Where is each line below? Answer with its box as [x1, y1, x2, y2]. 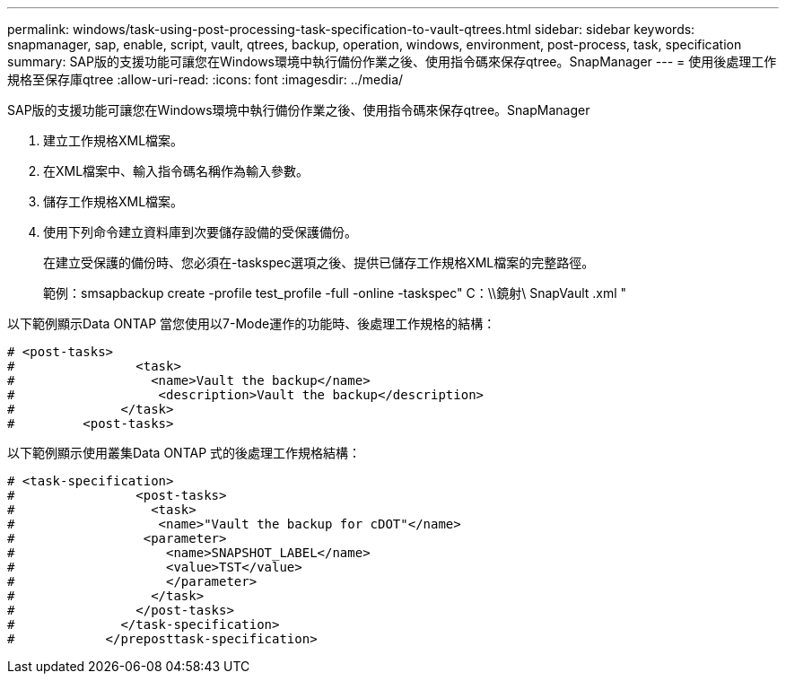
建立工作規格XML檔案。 [43, 133, 184, 148]
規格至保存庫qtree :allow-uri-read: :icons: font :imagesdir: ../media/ [7, 72, 404, 87]
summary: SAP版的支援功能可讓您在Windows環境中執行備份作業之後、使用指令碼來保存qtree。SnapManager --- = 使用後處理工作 [7, 54, 777, 69]
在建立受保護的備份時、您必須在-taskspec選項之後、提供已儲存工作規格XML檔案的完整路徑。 [43, 255, 595, 270]
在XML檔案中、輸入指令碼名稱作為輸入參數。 [43, 163, 310, 179]
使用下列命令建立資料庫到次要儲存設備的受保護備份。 [43, 224, 357, 240]
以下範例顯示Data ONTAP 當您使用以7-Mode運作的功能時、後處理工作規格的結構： [7, 316, 496, 331]
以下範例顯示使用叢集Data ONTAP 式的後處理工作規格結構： [7, 445, 362, 460]
